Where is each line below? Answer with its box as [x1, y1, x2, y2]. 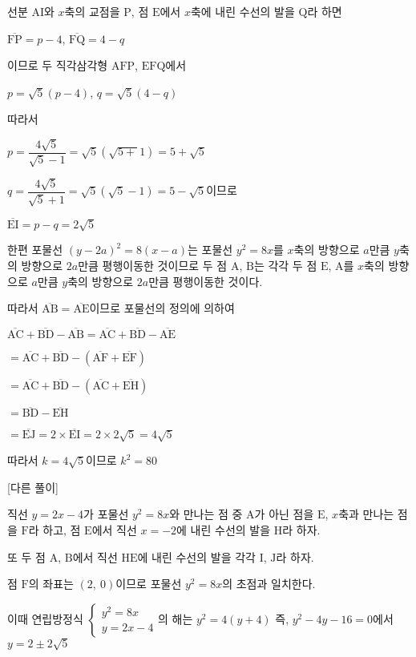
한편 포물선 [7, 241, 63, 258]
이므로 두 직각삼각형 [7, 57, 108, 74]
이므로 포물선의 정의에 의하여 [89, 300, 235, 316]
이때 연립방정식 [7, 610, 83, 627]
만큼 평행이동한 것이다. [148, 272, 263, 289]
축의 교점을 [64, 3, 120, 19]
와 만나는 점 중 [169, 506, 243, 522]
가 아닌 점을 [254, 506, 314, 522]
